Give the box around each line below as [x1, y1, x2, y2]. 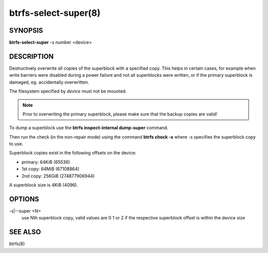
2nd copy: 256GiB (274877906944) [21, 173, 95, 179]
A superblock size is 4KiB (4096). [9, 182, 78, 188]
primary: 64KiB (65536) [21, 159, 70, 165]
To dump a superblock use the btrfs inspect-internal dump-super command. [9, 125, 169, 131]
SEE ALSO [9, 228, 41, 236]
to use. [9, 141, 23, 147]
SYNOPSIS [9, 26, 43, 35]
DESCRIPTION [9, 52, 54, 60]
